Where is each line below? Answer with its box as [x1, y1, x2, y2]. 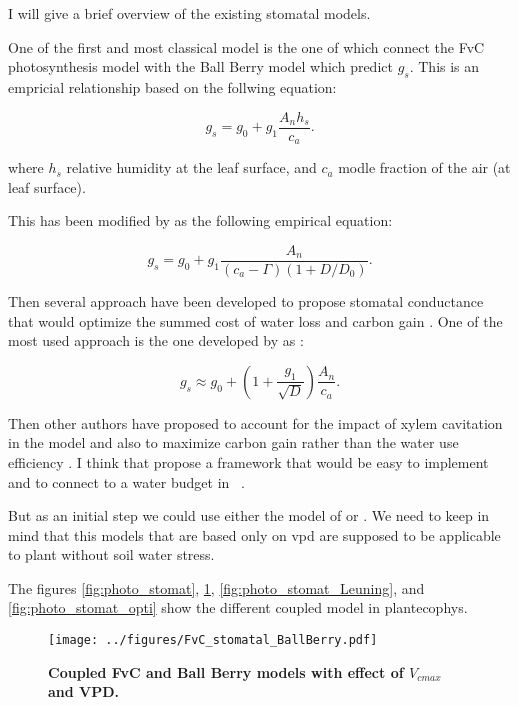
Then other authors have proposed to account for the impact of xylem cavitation [8, 412, 503, 433]
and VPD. [48, 681, 120, 702]
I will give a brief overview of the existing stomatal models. [8, 3, 371, 23]
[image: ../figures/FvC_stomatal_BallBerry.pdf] [48, 633, 378, 648]
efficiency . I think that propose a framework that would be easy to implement [8, 451, 489, 472]
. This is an [409, 56, 480, 77]
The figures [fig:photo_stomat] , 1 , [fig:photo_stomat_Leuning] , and [8, 577, 425, 598]
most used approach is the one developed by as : [8, 330, 304, 351]
